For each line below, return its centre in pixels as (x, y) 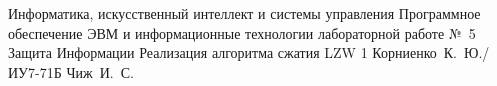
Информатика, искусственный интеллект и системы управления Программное (244, 13)
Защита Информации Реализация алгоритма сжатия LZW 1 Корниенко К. (233, 52)
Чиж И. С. (100, 71)
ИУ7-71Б (35, 71)
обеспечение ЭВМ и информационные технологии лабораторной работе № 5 (242, 32)
